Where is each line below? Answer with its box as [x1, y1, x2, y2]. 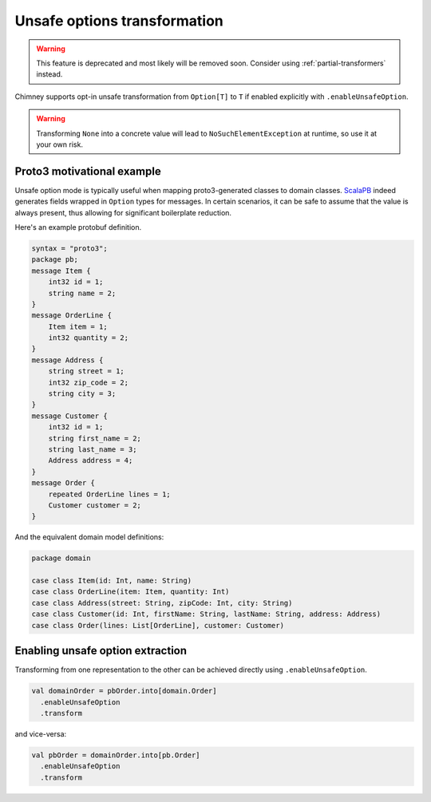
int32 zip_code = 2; [48, 377, 129, 387]
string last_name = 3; [48, 444, 137, 454]
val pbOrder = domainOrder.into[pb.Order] [31, 750, 200, 760]
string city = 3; [48, 389, 117, 398]
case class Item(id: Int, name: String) [31, 576, 192, 586]
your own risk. [36, 140, 84, 149]
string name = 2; [48, 288, 117, 298]
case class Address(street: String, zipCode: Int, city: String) [31, 599, 293, 607]
